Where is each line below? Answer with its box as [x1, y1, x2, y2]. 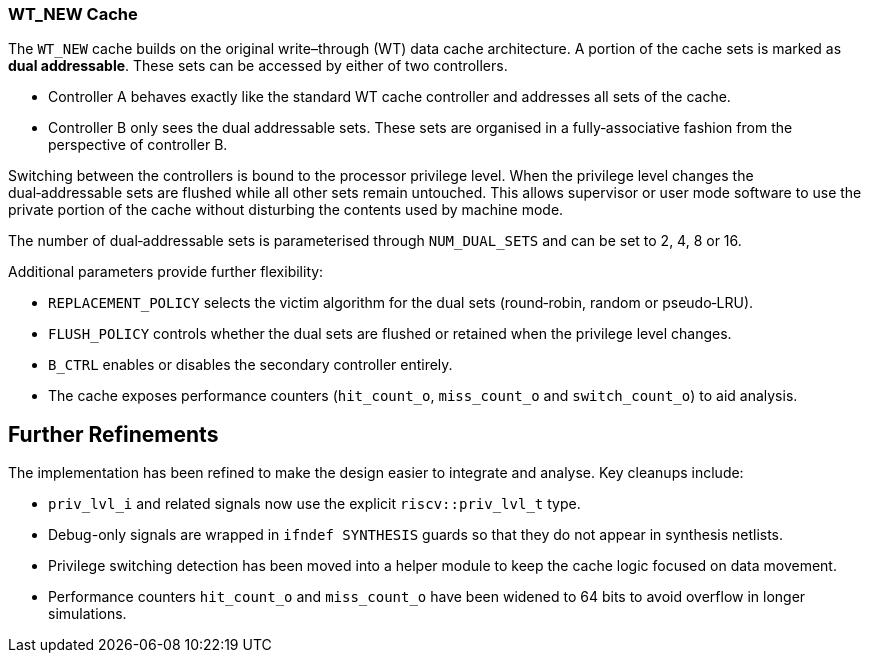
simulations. [48, 605, 127, 623]
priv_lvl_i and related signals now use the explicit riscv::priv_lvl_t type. [48, 495, 581, 513]
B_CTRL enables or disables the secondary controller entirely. [48, 356, 453, 374]
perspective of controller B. [48, 136, 228, 154]
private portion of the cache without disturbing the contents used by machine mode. [8, 201, 564, 219]
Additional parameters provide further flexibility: [8, 263, 324, 281]
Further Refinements [8, 421, 219, 447]
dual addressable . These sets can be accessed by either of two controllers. [8, 57, 508, 75]
